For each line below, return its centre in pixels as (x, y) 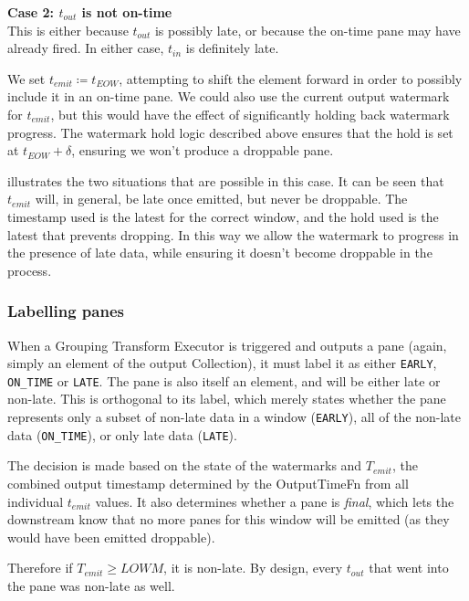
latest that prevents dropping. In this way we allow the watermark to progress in (233, 234)
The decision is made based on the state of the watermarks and (185, 465)
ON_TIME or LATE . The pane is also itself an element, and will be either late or (224, 380)
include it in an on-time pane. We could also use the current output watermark (229, 96)
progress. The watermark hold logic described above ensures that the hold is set (230, 132)
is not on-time (127, 12)
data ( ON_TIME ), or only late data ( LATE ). (122, 434)
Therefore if (40, 568)
